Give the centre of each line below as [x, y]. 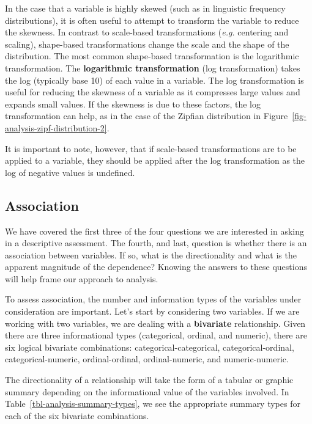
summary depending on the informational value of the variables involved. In [147, 391]
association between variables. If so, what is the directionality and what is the [151, 254]
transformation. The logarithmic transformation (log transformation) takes [153, 68]
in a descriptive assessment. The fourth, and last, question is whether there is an [156, 243]
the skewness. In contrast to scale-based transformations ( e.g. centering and [147, 32]
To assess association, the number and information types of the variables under [153, 299]
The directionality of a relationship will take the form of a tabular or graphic [149, 380]
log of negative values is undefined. [70, 172]
